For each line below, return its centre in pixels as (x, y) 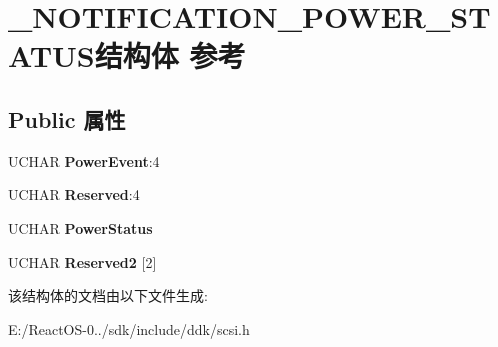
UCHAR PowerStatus (80, 227)
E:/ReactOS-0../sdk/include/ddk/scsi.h (129, 328)
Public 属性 (67, 118)
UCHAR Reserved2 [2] (82, 261)
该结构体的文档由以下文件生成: (108, 295)
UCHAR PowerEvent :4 (84, 160)
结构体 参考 (170, 55)
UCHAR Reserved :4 (74, 194)
